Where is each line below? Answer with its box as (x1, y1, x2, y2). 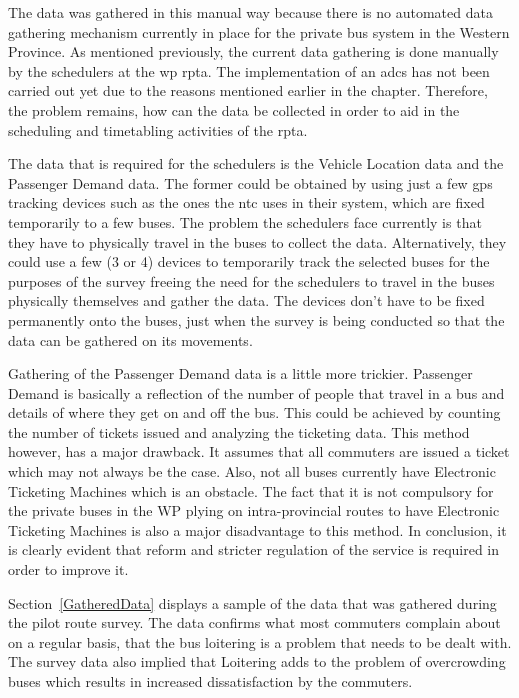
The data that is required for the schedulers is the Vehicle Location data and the (8, 153, 504, 174)
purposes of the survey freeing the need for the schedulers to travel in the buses (8, 270, 495, 291)
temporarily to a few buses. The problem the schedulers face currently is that (8, 211, 482, 232)
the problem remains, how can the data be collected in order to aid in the (8, 99, 460, 120)
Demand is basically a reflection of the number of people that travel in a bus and (8, 382, 505, 403)
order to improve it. (8, 559, 129, 580)
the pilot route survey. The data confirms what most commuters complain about (8, 612, 501, 633)
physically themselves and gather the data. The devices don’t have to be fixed (8, 290, 485, 311)
